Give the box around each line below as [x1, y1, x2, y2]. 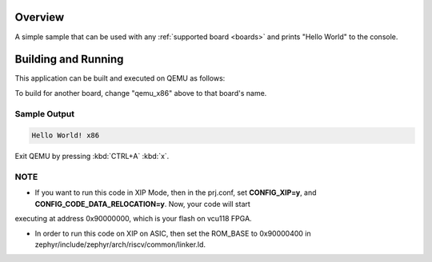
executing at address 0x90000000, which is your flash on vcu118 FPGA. [14, 214, 252, 224]
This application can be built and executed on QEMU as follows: [14, 73, 226, 83]
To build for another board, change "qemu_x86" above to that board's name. [14, 88, 267, 97]
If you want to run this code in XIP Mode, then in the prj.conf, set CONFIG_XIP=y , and [34, 188, 317, 197]
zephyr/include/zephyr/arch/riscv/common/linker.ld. [34, 240, 206, 249]
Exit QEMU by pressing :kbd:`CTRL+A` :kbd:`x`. [14, 152, 170, 161]
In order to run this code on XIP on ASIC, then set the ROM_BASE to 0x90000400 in [34, 228, 311, 238]
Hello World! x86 [31, 131, 100, 140]
